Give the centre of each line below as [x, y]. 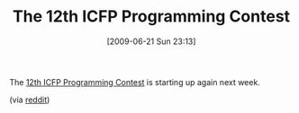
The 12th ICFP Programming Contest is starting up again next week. [135, 82]
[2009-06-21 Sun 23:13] [151, 41]
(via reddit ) [30, 100]
